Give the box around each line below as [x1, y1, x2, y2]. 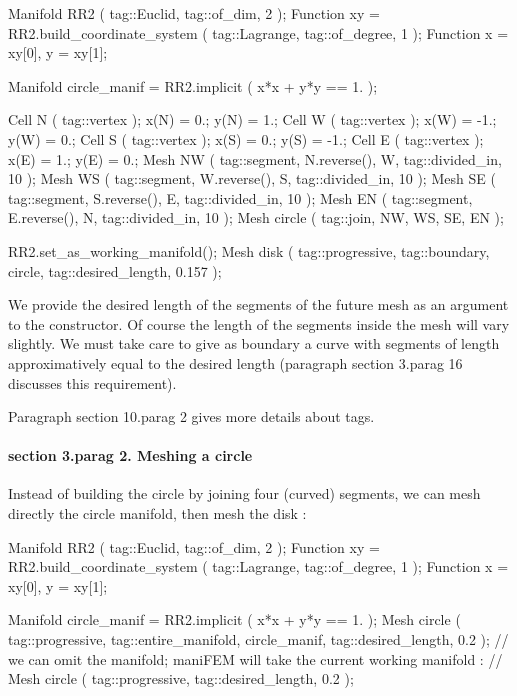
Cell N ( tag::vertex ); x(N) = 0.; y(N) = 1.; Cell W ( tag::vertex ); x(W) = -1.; [8, 109, 497, 130]
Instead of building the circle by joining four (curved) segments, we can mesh [8, 483, 481, 504]
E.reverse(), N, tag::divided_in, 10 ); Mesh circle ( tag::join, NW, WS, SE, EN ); [8, 207, 504, 228]
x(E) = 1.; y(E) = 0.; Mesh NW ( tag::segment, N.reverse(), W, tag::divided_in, [8, 148, 502, 169]
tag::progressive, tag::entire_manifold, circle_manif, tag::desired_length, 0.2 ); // [8, 629, 509, 650]
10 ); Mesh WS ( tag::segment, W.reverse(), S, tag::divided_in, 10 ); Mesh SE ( [8, 168, 496, 189]
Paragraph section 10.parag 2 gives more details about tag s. [8, 406, 375, 427]
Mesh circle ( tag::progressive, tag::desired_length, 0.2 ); [8, 668, 354, 689]
